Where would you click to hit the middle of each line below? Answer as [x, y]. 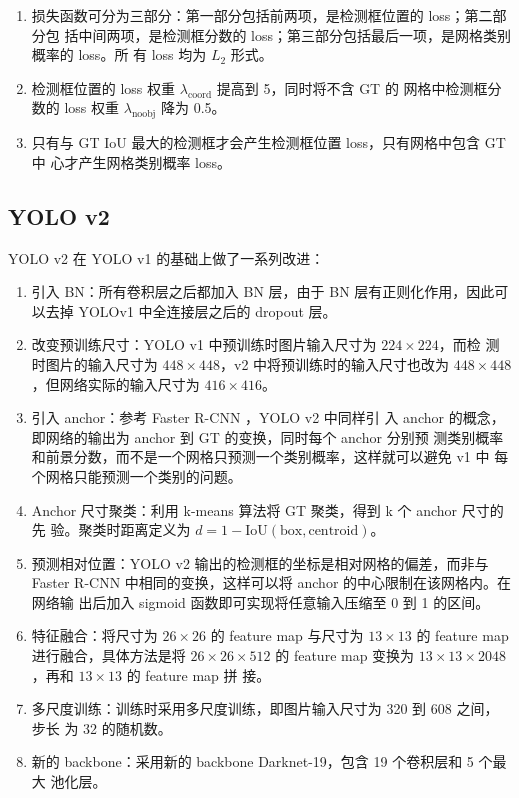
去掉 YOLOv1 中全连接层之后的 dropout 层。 [191, 310]
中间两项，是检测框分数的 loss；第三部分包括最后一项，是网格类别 [295, 34]
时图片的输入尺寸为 [94, 363]
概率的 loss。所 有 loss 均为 [119, 54]
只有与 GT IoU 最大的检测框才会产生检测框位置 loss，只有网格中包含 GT [268, 142]
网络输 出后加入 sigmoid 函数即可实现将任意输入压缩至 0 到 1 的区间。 [260, 601]
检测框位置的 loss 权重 [103, 87]
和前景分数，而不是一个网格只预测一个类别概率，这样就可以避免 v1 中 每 [270, 456]
